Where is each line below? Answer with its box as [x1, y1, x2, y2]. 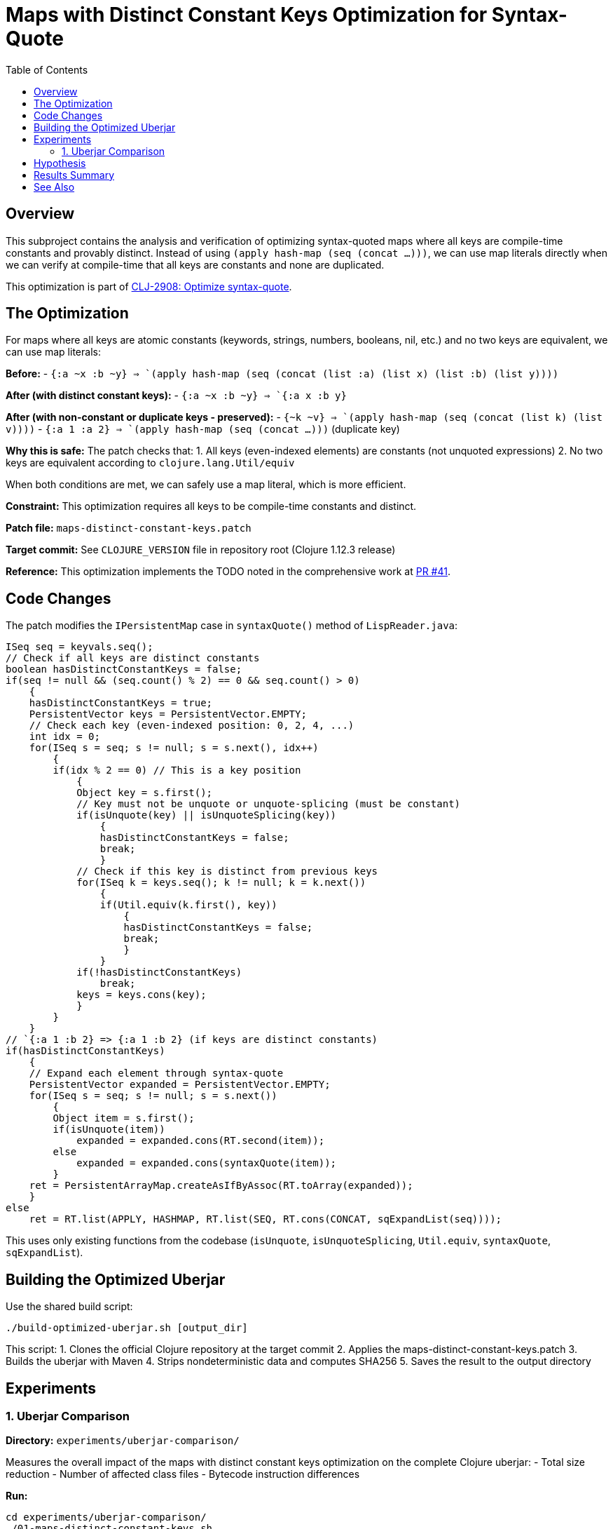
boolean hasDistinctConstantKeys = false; [6, 664, 242, 675]
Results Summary [34, 168, 115, 181]
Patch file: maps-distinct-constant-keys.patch [6, 522, 252, 534]
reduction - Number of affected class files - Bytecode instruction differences [6, 1468, 360, 1481]
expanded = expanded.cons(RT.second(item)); [76, 1135, 325, 1147]
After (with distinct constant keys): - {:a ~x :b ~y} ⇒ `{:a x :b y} [6, 389, 347, 402]
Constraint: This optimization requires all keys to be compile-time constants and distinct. [6, 500, 417, 513]
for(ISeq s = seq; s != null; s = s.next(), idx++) [29, 742, 319, 754]
